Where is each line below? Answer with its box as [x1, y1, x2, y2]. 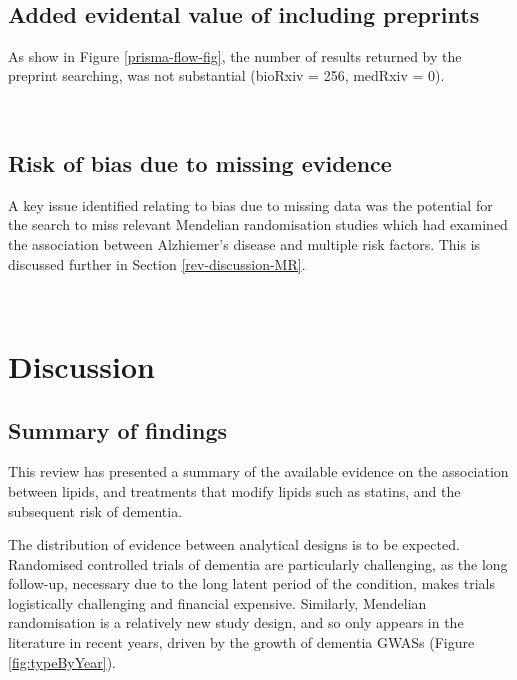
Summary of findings [8, 414, 228, 445]
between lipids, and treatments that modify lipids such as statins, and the [8, 480, 461, 501]
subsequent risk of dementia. [8, 500, 183, 521]
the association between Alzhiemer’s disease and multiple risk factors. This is [8, 233, 481, 254]
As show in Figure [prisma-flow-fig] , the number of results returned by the [8, 45, 462, 66]
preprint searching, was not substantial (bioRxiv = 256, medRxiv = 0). [8, 65, 445, 86]
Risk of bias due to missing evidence [8, 147, 392, 178]
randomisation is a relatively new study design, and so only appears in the [8, 612, 464, 633]
